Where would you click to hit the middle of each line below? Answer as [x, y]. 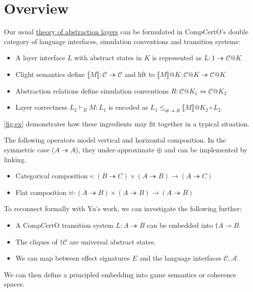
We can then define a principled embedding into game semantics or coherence [120, 274]
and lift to [140, 74]
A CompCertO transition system [64, 225]
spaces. [14, 284]
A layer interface [40, 58]
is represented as [177, 58]
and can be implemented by [206, 150]
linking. [15, 159]
